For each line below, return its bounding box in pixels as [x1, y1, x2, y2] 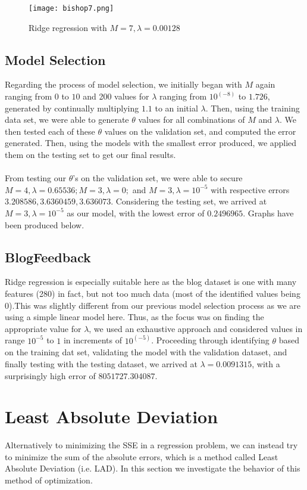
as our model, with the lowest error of [67, 206, 205, 219]
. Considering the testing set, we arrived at [111, 195, 267, 207]
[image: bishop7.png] [29, 4, 114, 13]
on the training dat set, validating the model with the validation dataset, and [5, 346, 287, 358]
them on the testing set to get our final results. [5, 148, 176, 161]
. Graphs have [243, 206, 294, 219]
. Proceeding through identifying [151, 334, 270, 346]
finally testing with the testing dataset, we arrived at [5, 357, 198, 370]
